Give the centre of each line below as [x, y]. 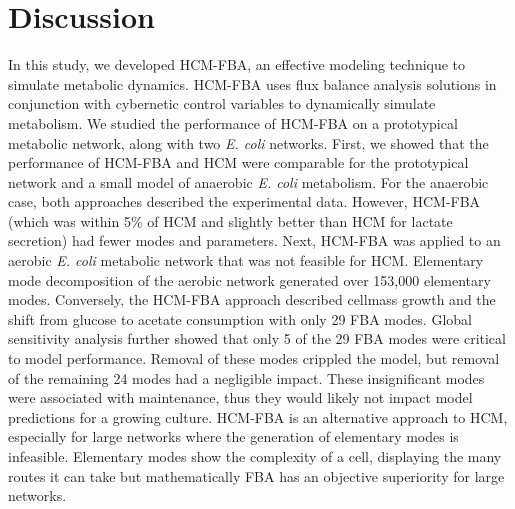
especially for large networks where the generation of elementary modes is [233, 436]
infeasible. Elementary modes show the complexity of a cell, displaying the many [255, 456]
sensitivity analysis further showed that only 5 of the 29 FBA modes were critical [257, 338]
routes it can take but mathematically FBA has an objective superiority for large [256, 475]
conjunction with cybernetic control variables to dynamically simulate [222, 103]
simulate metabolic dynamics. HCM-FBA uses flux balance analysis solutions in [252, 83]
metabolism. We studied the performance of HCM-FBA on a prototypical [233, 122]
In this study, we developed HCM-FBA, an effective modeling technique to [237, 64]
